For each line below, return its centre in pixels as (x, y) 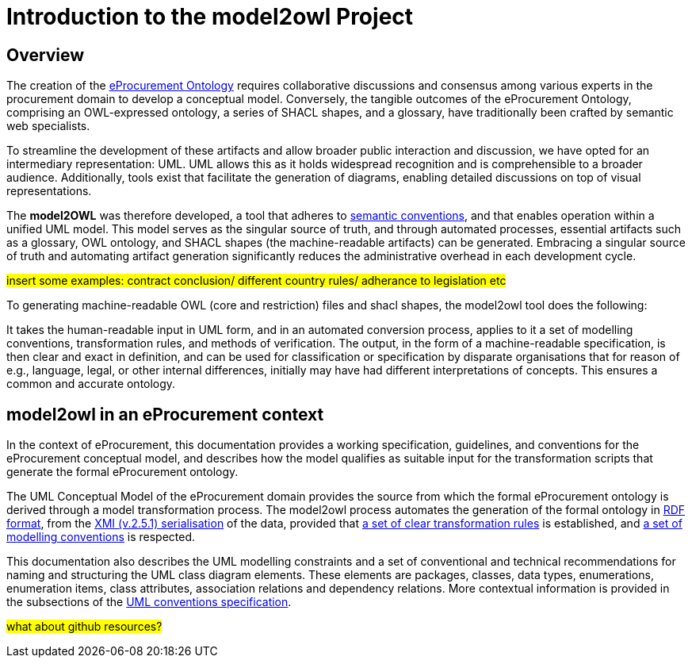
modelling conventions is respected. (101, 537)
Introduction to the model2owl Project (210, 17)
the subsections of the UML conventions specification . (149, 602)
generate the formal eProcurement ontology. (122, 472)
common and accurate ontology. (91, 384)
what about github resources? (84, 627)
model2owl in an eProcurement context (165, 414)
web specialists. (48, 126)
